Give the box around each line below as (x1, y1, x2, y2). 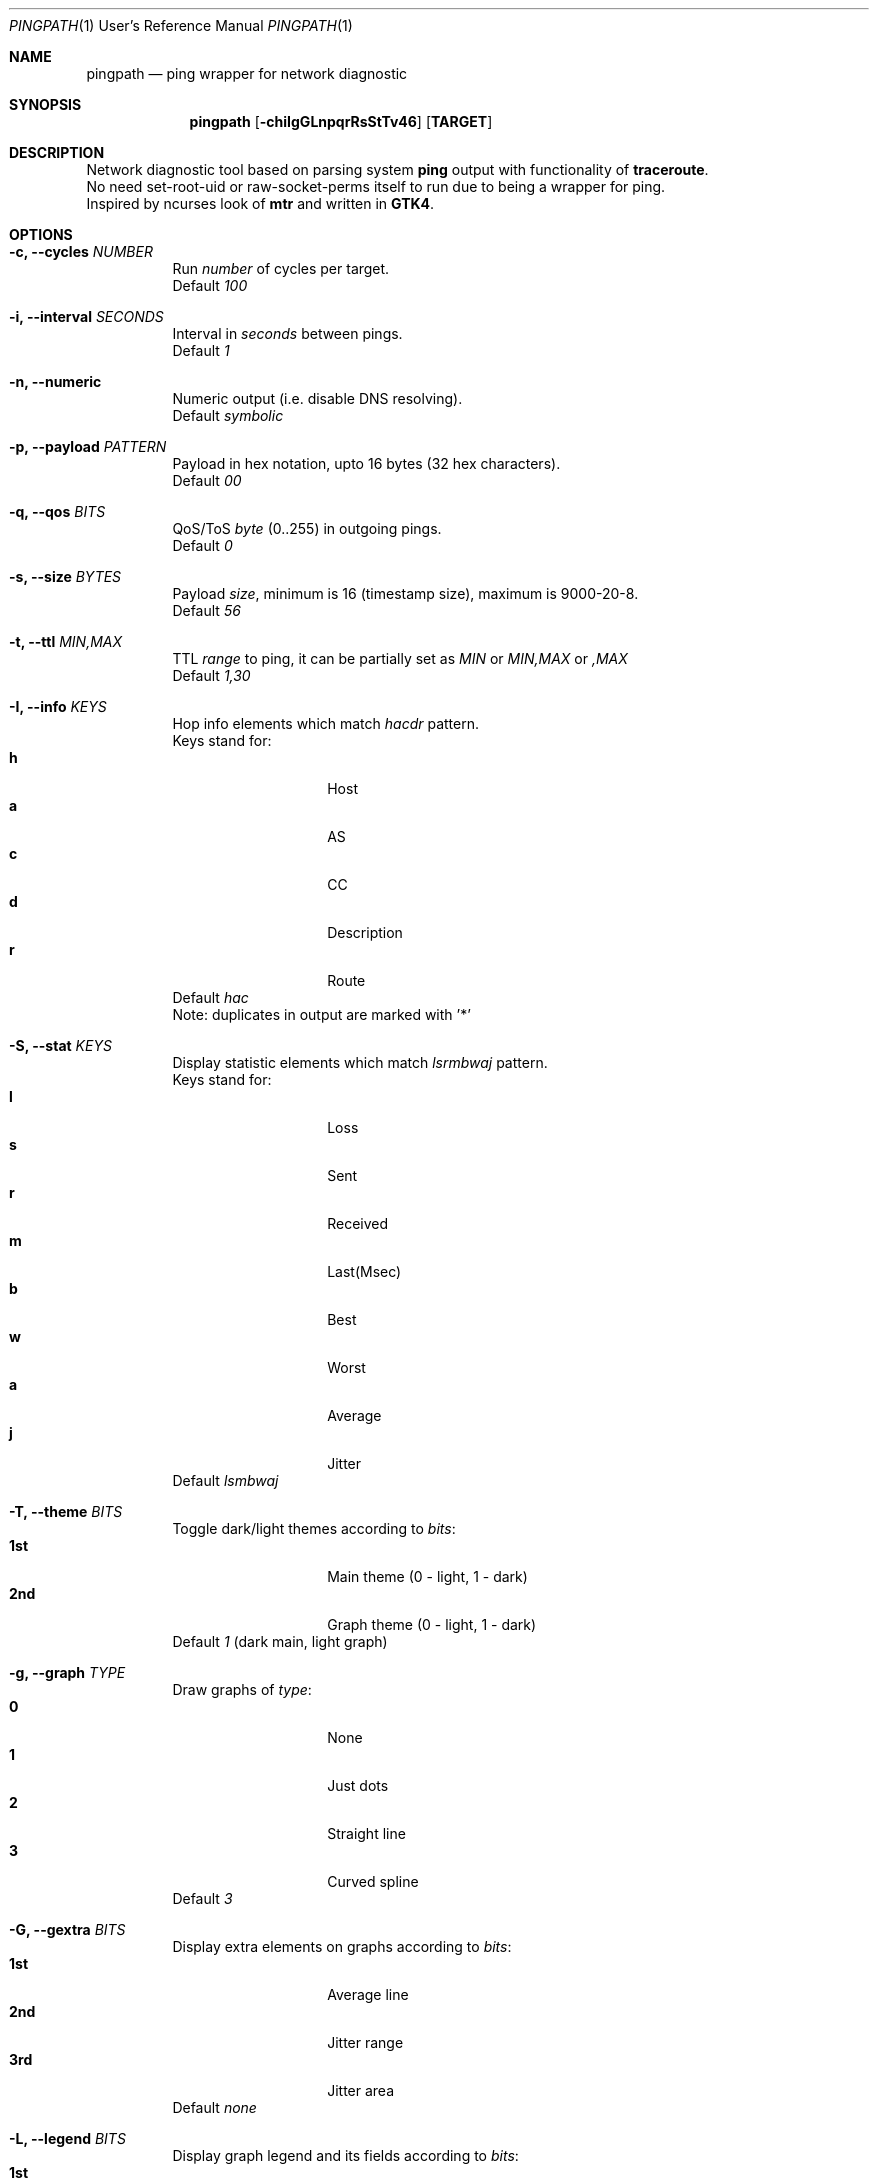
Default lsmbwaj (172, 1472, 279, 1489)
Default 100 (172, 277, 248, 294)
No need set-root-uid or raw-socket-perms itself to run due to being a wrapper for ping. (86, 178, 666, 195)
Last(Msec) (327, 1263, 402, 1280)
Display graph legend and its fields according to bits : (172, 2147, 519, 2164)
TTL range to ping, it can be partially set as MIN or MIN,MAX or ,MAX (172, 650, 628, 667)
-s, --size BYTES (9, 568, 122, 585)
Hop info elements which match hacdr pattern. (172, 715, 480, 732)
